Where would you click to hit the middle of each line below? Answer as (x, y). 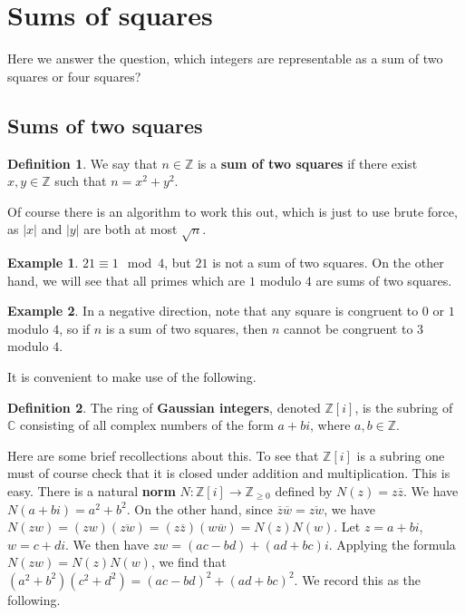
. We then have (107, 544)
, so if (75, 328)
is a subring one (401, 455)
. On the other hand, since (199, 508)
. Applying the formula (392, 544)
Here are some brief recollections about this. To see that (163, 455)
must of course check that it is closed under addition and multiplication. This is (229, 473)
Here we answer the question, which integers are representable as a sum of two (225, 59)
